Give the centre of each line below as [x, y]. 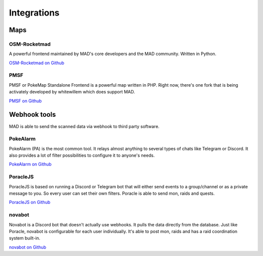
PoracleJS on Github [30, 202]
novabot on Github [28, 247]
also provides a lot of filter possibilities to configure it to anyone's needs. [82, 155]
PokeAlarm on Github [30, 164]
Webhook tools [32, 115]
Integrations [34, 13]
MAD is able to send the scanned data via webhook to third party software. [84, 126]
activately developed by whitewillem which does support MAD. [72, 92]
